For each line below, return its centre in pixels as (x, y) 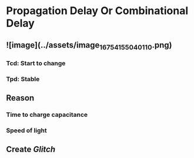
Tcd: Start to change (36, 63)
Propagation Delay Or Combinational (97, 11)
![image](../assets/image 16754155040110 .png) (89, 46)
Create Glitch (31, 149)
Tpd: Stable (23, 79)
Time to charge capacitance (47, 115)
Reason (20, 98)
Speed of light (26, 130)
